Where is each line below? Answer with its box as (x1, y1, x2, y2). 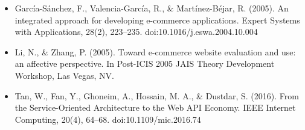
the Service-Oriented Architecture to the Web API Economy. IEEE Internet (14, 101, 296, 114)
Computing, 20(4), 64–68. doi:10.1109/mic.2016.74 (14, 113, 201, 125)
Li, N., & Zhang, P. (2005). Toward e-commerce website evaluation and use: (14, 45, 296, 58)
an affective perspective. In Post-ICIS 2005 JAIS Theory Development (14, 57, 275, 70)
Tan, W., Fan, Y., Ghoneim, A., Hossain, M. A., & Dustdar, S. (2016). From (14, 89, 299, 102)
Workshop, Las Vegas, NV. (14, 69, 114, 81)
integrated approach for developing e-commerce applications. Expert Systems (14, 13, 300, 26)
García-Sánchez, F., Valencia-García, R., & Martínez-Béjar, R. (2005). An (14, 2, 289, 14)
